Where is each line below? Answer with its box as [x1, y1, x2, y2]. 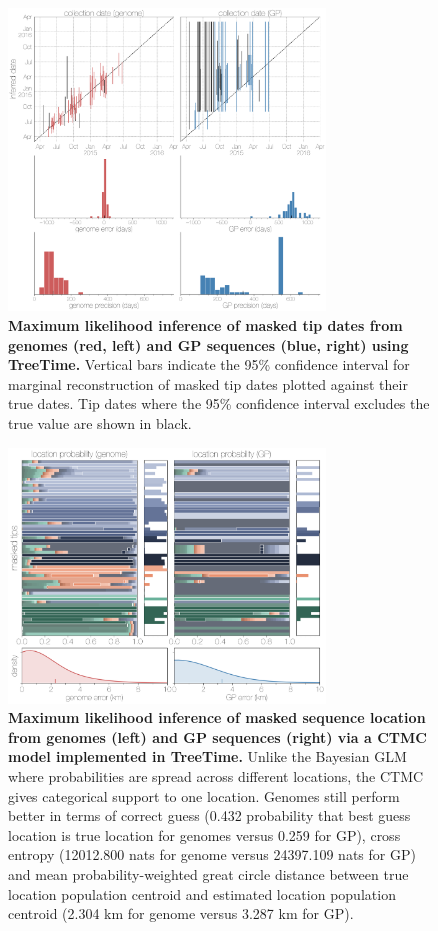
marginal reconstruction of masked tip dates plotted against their [8, 373, 408, 394]
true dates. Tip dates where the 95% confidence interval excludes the [8, 393, 430, 414]
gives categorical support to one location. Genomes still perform [8, 785, 400, 806]
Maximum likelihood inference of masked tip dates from [8, 314, 403, 335]
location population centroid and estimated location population [8, 883, 396, 904]
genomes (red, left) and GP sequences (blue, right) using [8, 334, 409, 355]
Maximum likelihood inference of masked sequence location [8, 707, 426, 728]
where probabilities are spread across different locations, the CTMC [8, 766, 424, 787]
